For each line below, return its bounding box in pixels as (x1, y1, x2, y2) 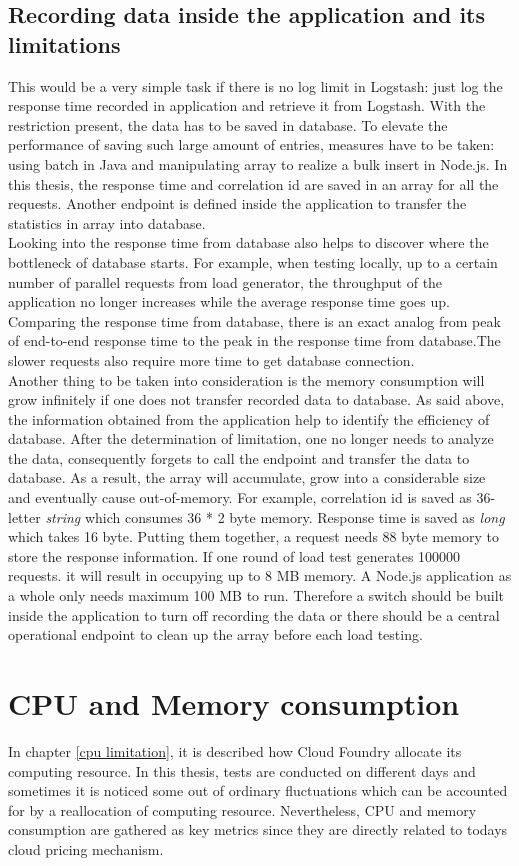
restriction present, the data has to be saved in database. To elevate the (8, 114, 448, 135)
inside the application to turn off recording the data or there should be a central (8, 604, 500, 625)
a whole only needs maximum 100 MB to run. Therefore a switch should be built (8, 585, 504, 606)
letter (8, 506, 41, 527)
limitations (8, 28, 121, 59)
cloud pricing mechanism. (8, 838, 164, 859)
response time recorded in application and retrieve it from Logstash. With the (8, 95, 486, 116)
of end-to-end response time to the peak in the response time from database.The (8, 330, 501, 351)
